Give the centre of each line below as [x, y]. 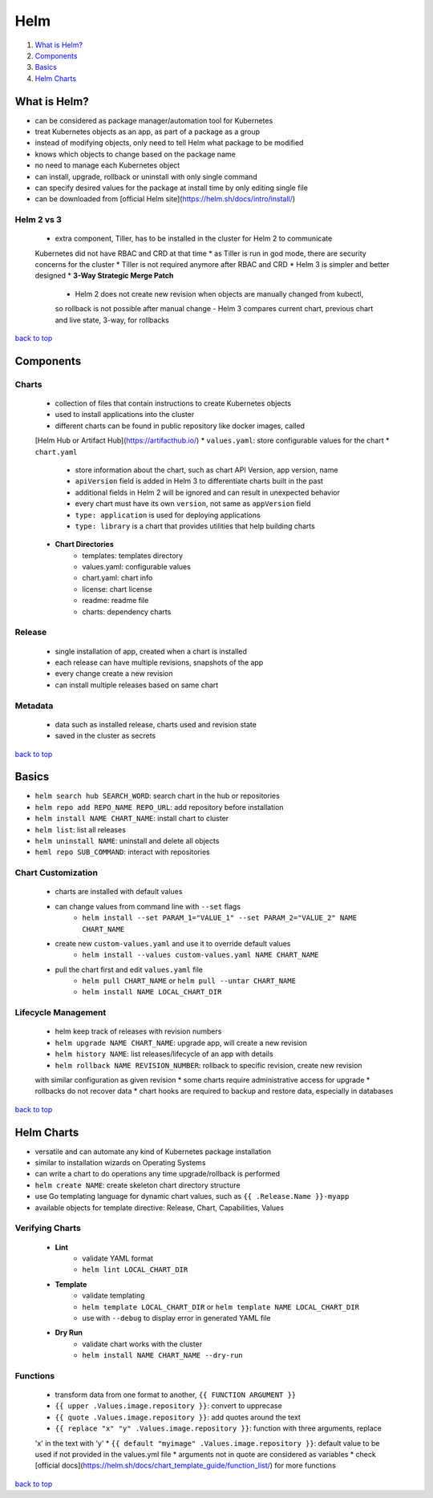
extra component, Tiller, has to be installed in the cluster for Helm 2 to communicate [194, 239]
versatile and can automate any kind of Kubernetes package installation [153, 1152]
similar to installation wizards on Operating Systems [120, 1163]
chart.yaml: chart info [117, 578]
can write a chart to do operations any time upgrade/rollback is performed [158, 1174]
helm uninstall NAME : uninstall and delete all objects [127, 840]
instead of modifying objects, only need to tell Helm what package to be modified [169, 143]
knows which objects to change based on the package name [135, 154]
